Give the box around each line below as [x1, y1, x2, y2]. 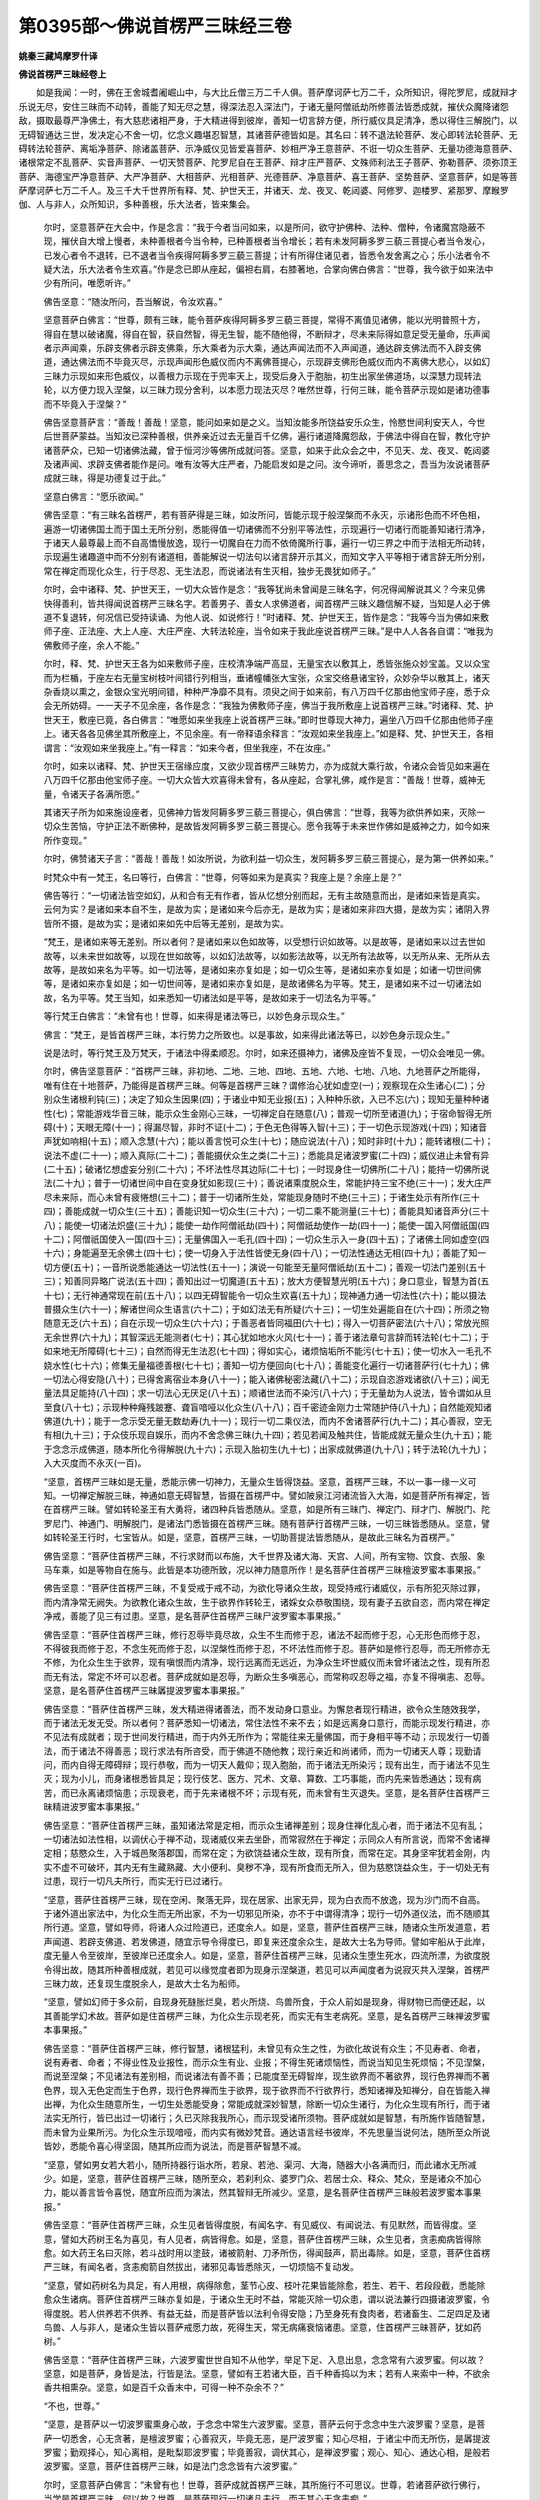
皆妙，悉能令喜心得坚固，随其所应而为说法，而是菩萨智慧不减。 [43, 2140, 307, 2152]
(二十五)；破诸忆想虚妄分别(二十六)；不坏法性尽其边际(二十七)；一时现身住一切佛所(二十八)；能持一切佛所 [43, 1163, 481, 1175]
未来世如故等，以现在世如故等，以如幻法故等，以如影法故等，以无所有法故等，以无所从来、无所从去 [78, 950, 490, 962]
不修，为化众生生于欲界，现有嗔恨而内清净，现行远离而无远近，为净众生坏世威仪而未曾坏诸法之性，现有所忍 [43, 1656, 490, 1669]
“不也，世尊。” [43, 2400, 100, 2412]
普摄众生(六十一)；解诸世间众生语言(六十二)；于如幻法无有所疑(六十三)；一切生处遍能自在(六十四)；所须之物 [43, 1303, 490, 1315]
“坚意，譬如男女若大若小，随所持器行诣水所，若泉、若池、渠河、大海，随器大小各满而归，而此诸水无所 [43, 2158, 469, 2170]
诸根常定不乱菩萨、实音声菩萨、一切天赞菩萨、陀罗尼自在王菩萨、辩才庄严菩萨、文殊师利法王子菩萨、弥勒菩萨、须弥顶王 [18, 156, 518, 169]
